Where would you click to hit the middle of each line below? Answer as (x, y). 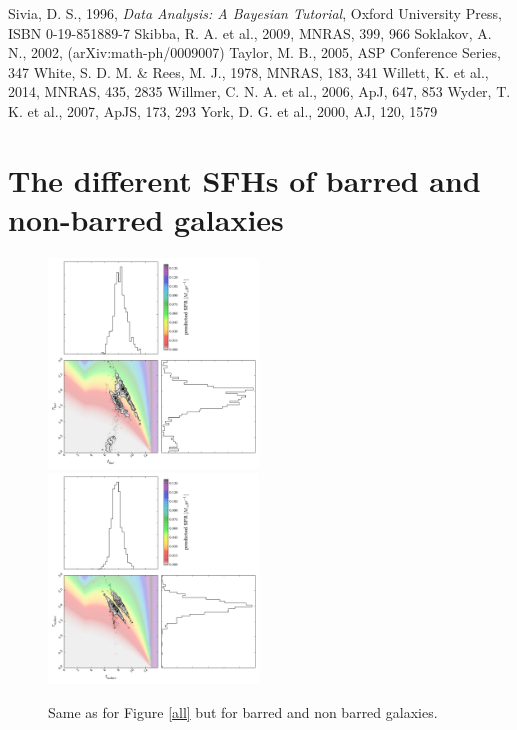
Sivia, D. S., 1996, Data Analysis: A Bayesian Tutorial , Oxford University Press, (255, 13)
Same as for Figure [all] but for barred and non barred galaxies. (243, 711)
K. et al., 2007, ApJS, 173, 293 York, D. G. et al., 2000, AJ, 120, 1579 (223, 110)
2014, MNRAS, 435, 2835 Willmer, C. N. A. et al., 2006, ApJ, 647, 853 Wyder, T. (259, 91)
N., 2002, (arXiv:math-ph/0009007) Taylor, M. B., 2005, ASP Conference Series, (254, 52)
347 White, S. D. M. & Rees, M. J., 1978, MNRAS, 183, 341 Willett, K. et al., (248, 71)
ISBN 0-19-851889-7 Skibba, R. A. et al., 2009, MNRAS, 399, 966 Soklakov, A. (250, 32)
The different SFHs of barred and (244, 179)
